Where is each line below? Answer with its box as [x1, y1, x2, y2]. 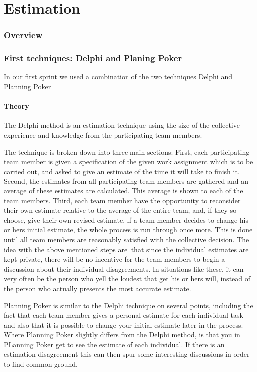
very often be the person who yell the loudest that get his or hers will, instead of [4, 273, 251, 284]
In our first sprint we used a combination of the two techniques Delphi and [4, 71, 232, 82]
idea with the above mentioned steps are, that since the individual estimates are [4, 244, 249, 254]
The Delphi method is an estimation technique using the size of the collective [4, 120, 240, 130]
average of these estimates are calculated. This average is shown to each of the [4, 185, 243, 195]
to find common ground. [4, 359, 78, 369]
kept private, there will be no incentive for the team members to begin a [4, 254, 225, 264]
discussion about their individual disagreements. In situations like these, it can [4, 263, 244, 274]
